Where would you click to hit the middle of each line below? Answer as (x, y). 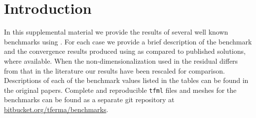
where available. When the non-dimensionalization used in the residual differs (121, 60)
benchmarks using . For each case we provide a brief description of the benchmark (128, 41)
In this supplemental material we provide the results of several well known (116, 32)
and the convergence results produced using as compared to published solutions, (125, 51)
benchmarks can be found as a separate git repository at (89, 99)
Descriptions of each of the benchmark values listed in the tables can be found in (126, 80)
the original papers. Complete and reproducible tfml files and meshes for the (120, 90)
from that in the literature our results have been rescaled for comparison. (114, 70)
